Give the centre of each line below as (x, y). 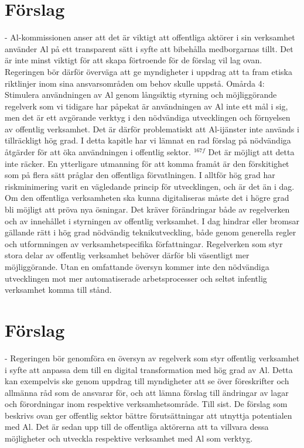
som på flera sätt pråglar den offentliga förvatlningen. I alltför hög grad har (140, 175)
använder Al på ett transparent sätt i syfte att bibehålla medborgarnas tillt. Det (149, 48)
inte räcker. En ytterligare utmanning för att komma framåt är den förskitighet (147, 163)
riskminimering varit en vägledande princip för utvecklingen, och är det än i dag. (150, 186)
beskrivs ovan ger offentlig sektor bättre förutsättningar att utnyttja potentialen (148, 415)
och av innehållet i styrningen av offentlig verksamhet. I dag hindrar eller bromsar (152, 220)
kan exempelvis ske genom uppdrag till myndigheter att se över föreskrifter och (147, 381)
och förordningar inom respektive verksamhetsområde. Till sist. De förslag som (146, 404)
